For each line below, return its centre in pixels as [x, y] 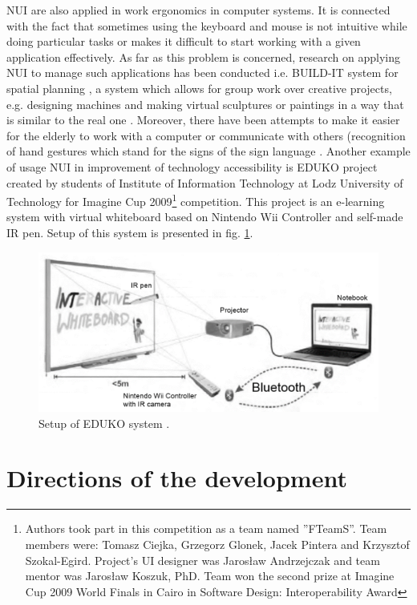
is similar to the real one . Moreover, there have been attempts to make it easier [203, 120]
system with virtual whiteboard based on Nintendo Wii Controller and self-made [205, 217]
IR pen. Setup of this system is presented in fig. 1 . [130, 232]
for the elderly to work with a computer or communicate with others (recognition [206, 135]
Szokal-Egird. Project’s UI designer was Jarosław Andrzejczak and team [202, 560]
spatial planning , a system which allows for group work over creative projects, [199, 88]
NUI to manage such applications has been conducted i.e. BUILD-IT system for [202, 73]
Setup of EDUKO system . [104, 423]
